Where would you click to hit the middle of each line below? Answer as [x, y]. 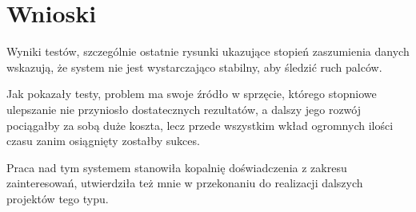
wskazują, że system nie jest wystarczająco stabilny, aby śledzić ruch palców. [194, 67]
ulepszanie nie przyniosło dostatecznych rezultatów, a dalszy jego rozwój [184, 109]
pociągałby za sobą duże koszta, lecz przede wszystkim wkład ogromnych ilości [200, 125]
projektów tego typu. [58, 198]
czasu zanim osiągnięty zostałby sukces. [103, 141]
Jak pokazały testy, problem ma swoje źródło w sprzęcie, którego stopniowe [192, 94]
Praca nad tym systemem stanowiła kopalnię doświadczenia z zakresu [177, 167]
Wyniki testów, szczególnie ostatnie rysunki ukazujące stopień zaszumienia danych [208, 51]
